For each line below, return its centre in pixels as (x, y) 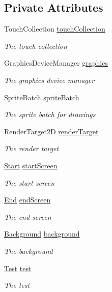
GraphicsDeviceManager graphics (56, 63)
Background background (42, 234)
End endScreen (27, 200)
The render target (32, 148)
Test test (18, 268)
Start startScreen (31, 165)
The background (29, 251)
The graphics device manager (49, 80)
